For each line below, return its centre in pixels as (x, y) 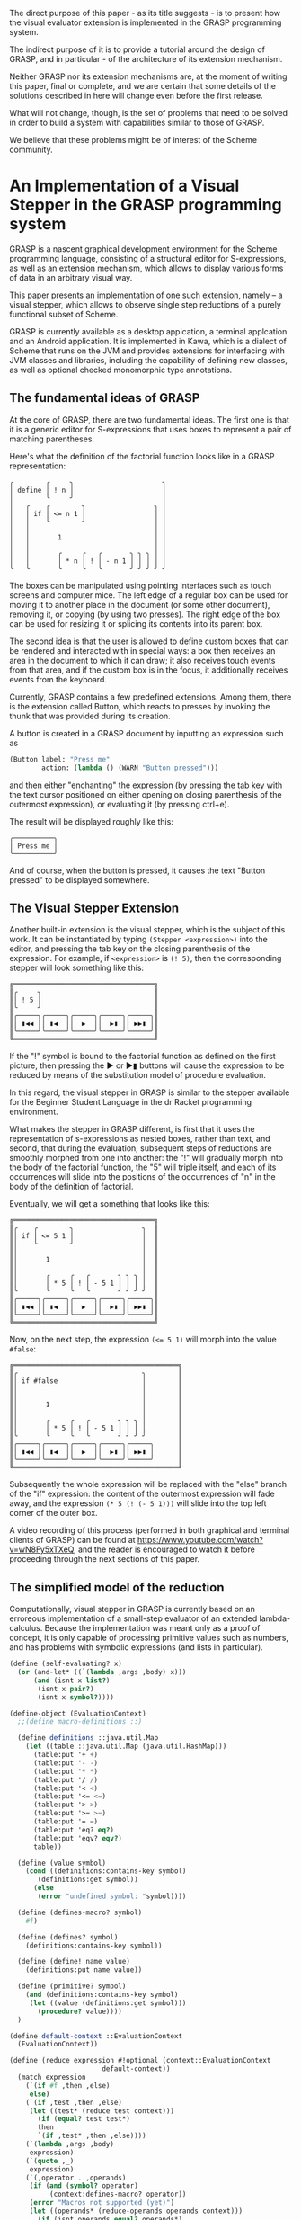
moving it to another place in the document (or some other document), (140, 604)
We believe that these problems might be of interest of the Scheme (133, 140)
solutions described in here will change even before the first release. (136, 95)
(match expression (52, 2077)
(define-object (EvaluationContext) (78, 1713)
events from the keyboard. (58, 679)
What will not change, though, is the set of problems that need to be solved (149, 113)
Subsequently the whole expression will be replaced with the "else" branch (148, 1484)
